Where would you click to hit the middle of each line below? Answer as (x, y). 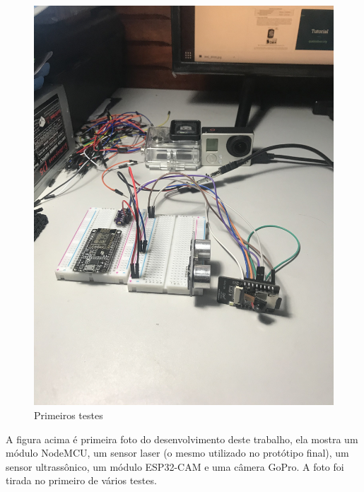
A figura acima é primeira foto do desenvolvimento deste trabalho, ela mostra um (182, 439)
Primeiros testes (69, 415)
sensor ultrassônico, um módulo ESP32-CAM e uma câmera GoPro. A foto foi (175, 466)
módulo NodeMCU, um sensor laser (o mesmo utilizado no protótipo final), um (177, 453)
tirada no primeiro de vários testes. (81, 480)
